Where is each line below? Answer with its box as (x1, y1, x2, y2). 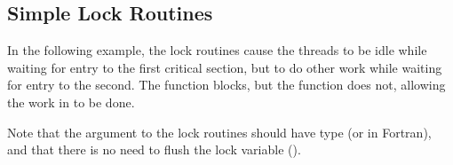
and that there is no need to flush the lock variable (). (7, 140, 301, 159)
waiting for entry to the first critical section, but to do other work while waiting (7, 58, 442, 76)
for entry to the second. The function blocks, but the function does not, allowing (7, 75, 446, 94)
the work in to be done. (7, 92, 135, 111)
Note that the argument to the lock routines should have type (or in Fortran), (7, 122, 432, 141)
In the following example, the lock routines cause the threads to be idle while (7, 41, 427, 59)
